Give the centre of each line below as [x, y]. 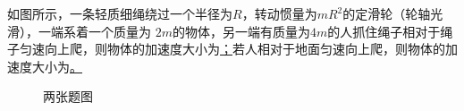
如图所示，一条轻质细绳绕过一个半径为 [120, 13]
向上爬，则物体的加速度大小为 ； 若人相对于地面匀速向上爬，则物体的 [245, 49]
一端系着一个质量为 [94, 31]
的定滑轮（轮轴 [387, 13]
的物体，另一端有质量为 [241, 31]
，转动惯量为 [279, 13]
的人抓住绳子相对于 [384, 31]
